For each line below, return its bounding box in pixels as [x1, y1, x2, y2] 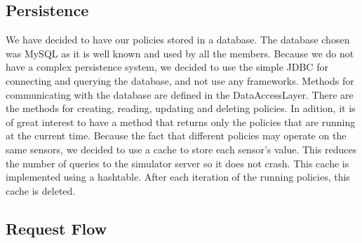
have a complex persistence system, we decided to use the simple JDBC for [6, 60, 328, 74]
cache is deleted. [6, 183, 76, 197]
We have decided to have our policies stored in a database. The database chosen [6, 32, 350, 47]
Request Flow [6, 217, 107, 239]
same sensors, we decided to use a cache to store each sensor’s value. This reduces [6, 141, 357, 156]
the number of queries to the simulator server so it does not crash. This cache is [6, 155, 349, 170]
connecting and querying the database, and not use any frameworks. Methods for [6, 73, 354, 88]
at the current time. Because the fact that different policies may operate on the [6, 128, 347, 143]
